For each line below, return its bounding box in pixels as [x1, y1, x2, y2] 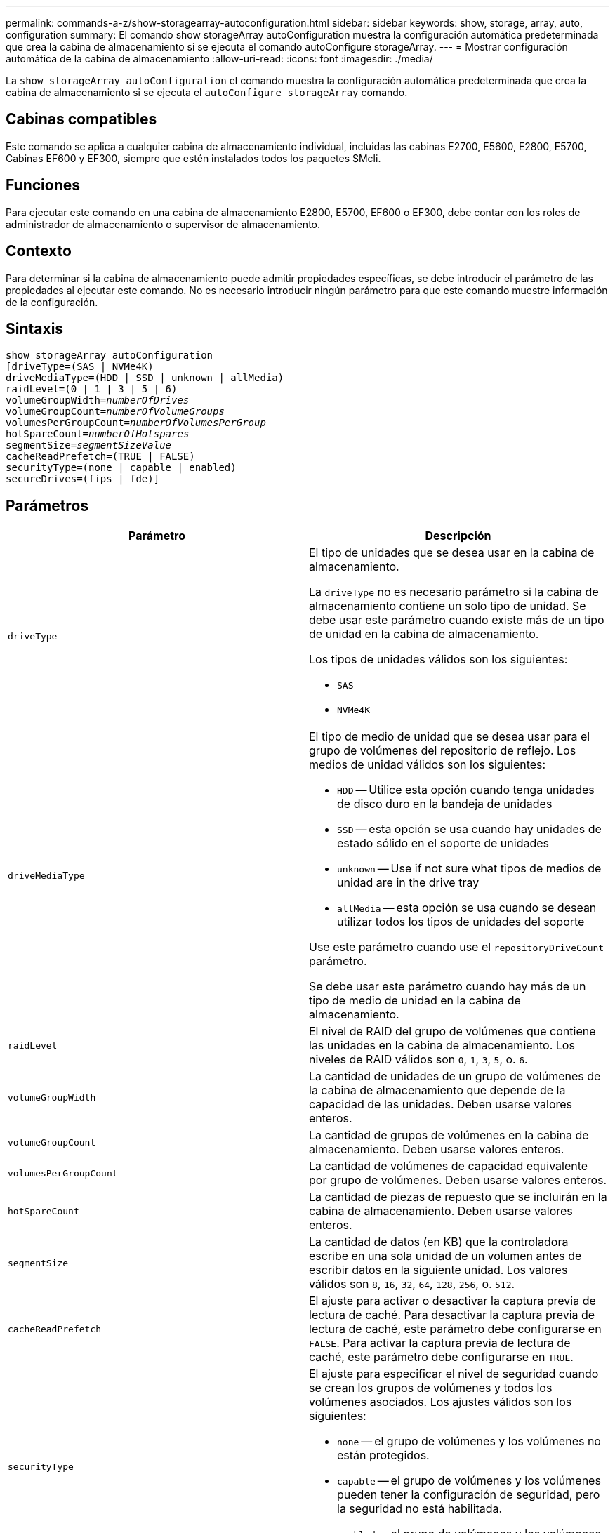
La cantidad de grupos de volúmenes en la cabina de [309, 1128, 589, 1143]
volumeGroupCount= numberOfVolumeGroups [6, 406, 225, 418]
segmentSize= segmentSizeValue [6, 439, 172, 451]
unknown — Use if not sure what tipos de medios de [337, 861, 602, 876]
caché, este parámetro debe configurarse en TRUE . [309, 1350, 574, 1365]
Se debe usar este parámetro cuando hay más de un [309, 979, 586, 994]
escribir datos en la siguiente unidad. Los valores [309, 1263, 568, 1277]
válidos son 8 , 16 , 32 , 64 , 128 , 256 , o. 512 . [309, 1277, 515, 1292]
